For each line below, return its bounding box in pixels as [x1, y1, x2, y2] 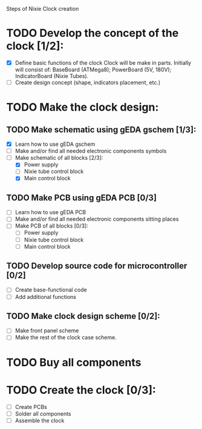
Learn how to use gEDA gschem [15, 140, 96, 148]
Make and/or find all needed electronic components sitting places [15, 215, 179, 223]
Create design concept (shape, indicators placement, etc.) [15, 79, 161, 86]
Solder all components [15, 410, 71, 417]
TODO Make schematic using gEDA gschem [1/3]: [6, 124, 197, 135]
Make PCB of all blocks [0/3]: [15, 222, 89, 229]
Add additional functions [15, 293, 77, 300]
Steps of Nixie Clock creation [6, 5, 79, 12]
